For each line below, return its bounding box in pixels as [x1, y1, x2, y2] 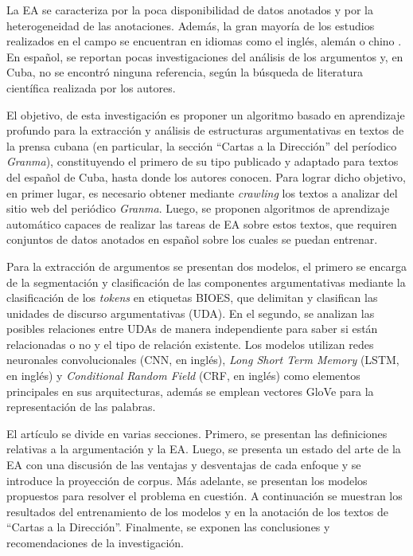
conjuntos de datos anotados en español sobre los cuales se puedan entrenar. [6, 231, 378, 248]
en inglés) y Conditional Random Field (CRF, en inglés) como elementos [6, 367, 360, 384]
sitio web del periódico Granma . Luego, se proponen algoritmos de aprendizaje [6, 200, 390, 217]
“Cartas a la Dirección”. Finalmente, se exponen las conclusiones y [6, 519, 330, 535]
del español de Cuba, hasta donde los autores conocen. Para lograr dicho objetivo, [6, 168, 406, 185]
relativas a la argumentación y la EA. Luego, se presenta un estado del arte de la [6, 440, 401, 457]
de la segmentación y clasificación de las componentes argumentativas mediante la [6, 273, 406, 290]
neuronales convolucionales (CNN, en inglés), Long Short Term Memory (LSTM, [6, 351, 399, 368]
